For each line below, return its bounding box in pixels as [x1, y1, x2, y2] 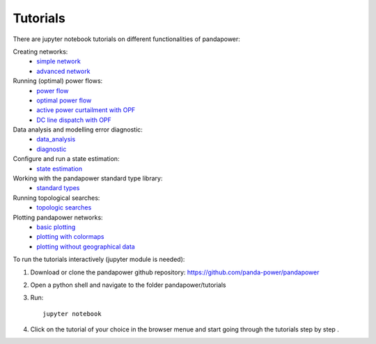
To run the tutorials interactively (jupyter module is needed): [13, 255, 185, 264]
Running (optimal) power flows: [13, 77, 103, 85]
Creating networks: [13, 47, 68, 56]
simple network [36, 57, 81, 65]
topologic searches [36, 203, 92, 212]
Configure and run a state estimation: [13, 155, 120, 163]
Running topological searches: [13, 194, 100, 202]
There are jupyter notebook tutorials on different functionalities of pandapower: [13, 35, 240, 43]
